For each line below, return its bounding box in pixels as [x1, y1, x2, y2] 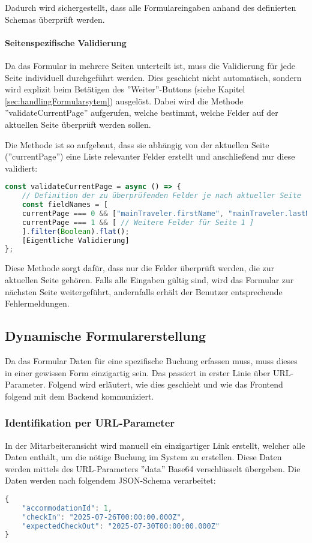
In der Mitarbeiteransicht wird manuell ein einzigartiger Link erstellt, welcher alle [5, 439, 305, 451]
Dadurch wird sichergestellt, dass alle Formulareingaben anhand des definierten [5, 1, 296, 13]
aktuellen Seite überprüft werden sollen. [5, 118, 151, 130]
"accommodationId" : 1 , [22, 503, 113, 512]
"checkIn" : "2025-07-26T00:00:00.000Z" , [22, 512, 185, 521]
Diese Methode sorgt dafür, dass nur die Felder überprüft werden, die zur [5, 262, 275, 274]
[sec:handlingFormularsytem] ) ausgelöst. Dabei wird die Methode [5, 94, 244, 107]
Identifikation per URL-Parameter [5, 415, 175, 430]
